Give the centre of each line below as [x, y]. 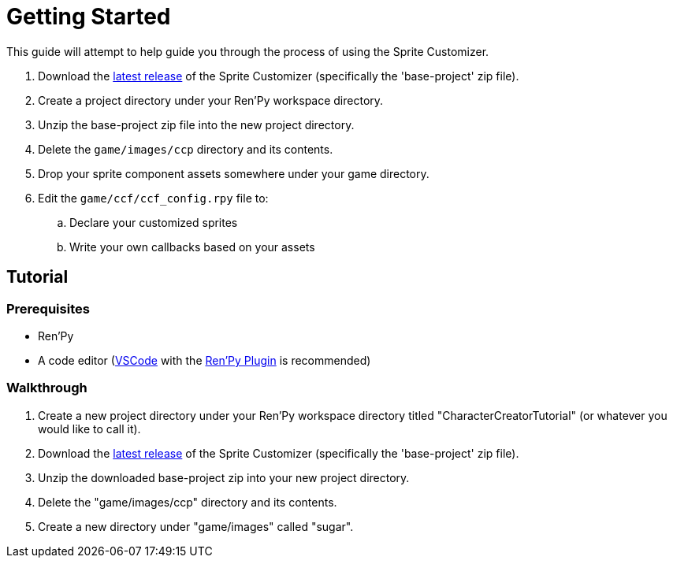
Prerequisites [48, 308]
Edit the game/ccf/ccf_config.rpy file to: [153, 198]
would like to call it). [89, 429]
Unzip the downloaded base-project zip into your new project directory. [224, 477]
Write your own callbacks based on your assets [192, 247]
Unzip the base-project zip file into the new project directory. [196, 124]
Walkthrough [47, 388]
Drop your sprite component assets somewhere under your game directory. [234, 173]
